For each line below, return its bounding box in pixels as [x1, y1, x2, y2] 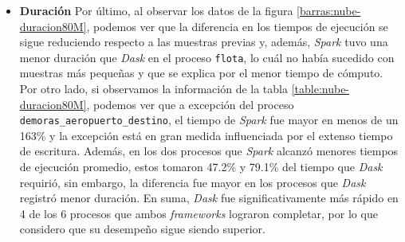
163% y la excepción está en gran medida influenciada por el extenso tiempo [19, 127, 393, 143]
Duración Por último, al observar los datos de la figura [19, 2, 293, 18]
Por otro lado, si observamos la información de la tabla [19, 80, 288, 97]
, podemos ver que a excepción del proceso [86, 96, 294, 112]
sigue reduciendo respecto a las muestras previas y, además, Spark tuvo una [19, 33, 388, 50]
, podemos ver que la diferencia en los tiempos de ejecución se [86, 18, 388, 34]
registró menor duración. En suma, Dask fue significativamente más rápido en [19, 189, 399, 206]
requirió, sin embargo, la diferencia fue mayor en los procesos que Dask [19, 174, 366, 190]
